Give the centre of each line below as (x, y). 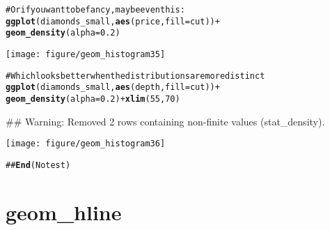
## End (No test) (38, 165)
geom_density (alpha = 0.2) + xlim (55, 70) (93, 99)
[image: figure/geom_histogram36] (86, 144)
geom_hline (64, 212)
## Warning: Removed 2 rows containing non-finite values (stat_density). (165, 121)
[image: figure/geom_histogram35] (86, 54)
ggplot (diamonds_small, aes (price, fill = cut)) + (113, 21)
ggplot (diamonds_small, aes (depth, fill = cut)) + (113, 87)
